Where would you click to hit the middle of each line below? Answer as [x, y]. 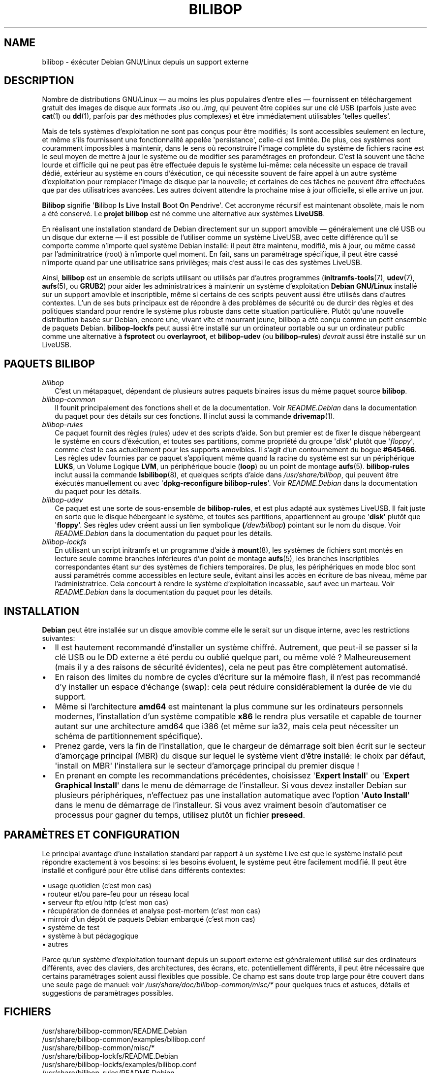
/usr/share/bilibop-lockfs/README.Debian [110, 1056]
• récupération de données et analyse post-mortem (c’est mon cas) [151, 910]
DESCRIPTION [39, 81]
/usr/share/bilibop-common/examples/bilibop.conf [124, 1039]
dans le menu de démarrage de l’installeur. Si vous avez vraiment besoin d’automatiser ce [221, 805]
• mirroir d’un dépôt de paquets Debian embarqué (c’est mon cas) [149, 919]
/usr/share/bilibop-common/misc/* [98, 1047]
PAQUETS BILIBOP [49, 364]
